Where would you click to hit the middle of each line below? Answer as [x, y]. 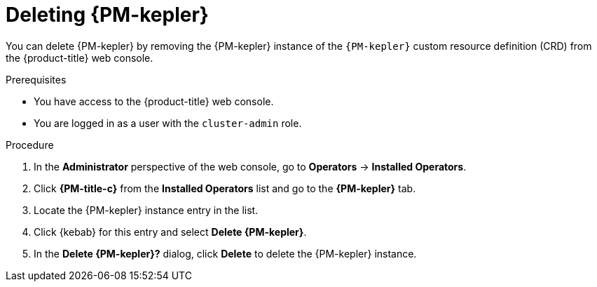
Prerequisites [36, 79]
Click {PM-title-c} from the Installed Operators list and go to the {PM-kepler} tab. [225, 188]
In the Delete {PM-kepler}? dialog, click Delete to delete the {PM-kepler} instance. [225, 253]
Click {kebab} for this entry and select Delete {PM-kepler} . [170, 232]
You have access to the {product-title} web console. [154, 101]
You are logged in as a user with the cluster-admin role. [168, 123]
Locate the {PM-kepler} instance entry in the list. [146, 210]
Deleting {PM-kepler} [107, 15]
